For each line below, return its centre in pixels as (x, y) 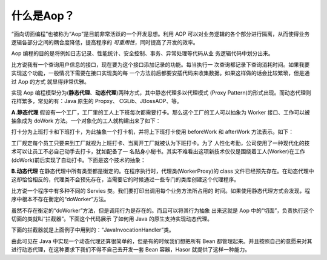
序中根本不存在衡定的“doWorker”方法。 (60, 199)
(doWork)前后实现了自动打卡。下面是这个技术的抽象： (79, 160)
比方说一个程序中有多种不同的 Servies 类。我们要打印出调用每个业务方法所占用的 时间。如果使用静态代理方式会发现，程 (161, 190)
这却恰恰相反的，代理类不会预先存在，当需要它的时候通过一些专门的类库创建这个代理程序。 (125, 179)
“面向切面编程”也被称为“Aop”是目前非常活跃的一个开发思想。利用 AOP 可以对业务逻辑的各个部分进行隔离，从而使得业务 (160, 34)
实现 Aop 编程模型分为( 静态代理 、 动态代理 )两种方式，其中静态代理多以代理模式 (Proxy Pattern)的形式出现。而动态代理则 (161, 92)
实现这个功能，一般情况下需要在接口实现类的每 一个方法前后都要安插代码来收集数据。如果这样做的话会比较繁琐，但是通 (160, 73)
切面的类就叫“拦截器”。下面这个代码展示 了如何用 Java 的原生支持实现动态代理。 (112, 219)
